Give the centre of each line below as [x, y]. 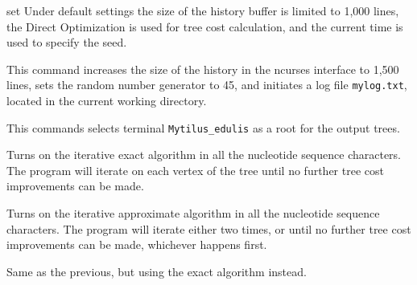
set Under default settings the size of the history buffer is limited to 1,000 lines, [203, 10]
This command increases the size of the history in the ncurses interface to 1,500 [203, 69]
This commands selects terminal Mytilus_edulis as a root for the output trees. [203, 127]
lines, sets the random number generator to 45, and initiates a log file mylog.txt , [207, 85]
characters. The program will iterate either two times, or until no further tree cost [209, 228]
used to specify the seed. [67, 42]
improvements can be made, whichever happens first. [137, 244]
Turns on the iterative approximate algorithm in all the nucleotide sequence [193, 213]
